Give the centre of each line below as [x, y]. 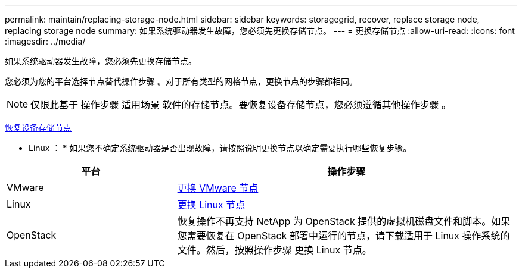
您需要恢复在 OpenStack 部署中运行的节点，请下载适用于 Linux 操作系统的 [344, 236]
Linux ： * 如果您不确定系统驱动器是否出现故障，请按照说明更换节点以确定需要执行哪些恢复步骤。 [220, 148]
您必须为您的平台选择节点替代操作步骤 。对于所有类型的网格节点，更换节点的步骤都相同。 [181, 81]
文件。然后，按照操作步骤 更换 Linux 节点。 [274, 250]
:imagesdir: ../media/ [45, 41]
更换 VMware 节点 [218, 188]
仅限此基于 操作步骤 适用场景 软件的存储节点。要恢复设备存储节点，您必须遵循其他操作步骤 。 [241, 105]
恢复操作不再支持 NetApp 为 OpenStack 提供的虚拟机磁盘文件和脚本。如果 [344, 221]
